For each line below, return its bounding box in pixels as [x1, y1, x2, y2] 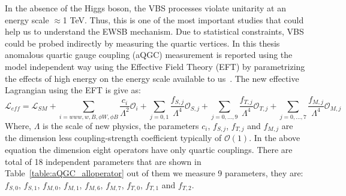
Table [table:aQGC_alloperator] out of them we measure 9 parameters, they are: [5, 167, 303, 179]
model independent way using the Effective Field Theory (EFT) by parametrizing [5, 60, 305, 72]
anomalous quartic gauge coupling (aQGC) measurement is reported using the [5, 48, 293, 61]
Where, [5, 119, 31, 131]
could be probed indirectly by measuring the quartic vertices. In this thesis [5, 36, 280, 49]
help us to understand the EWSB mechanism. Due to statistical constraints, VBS [5, 25, 304, 38]
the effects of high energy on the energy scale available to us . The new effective [5, 72, 299, 84]
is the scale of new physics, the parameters [43, 119, 199, 131]
